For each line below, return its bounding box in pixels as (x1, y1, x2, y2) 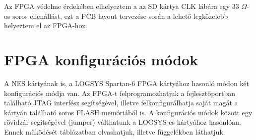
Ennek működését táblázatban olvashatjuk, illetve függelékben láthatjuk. (4, 126, 225, 137)
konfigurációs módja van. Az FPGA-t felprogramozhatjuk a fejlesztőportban (4, 88, 235, 98)
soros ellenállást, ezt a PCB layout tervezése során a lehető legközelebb (12, 10, 228, 21)
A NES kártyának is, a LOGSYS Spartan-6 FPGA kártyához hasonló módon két (4, 78, 250, 88)
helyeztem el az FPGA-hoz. (4, 20, 87, 31)
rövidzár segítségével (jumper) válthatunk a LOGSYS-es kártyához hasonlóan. (4, 117, 241, 127)
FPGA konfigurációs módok (4, 49, 198, 69)
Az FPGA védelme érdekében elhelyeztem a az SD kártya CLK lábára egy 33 (4, 1, 239, 11)
